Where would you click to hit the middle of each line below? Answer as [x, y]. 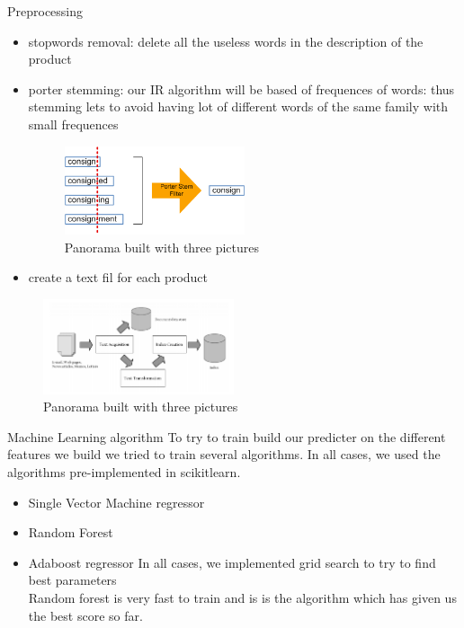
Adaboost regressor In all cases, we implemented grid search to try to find [232, 562]
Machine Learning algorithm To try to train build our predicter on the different [227, 436]
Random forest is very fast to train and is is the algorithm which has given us [242, 597]
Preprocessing [45, 11]
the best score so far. [85, 615]
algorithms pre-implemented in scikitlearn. [124, 471]
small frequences [73, 124]
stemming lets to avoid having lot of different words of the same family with [238, 106]
